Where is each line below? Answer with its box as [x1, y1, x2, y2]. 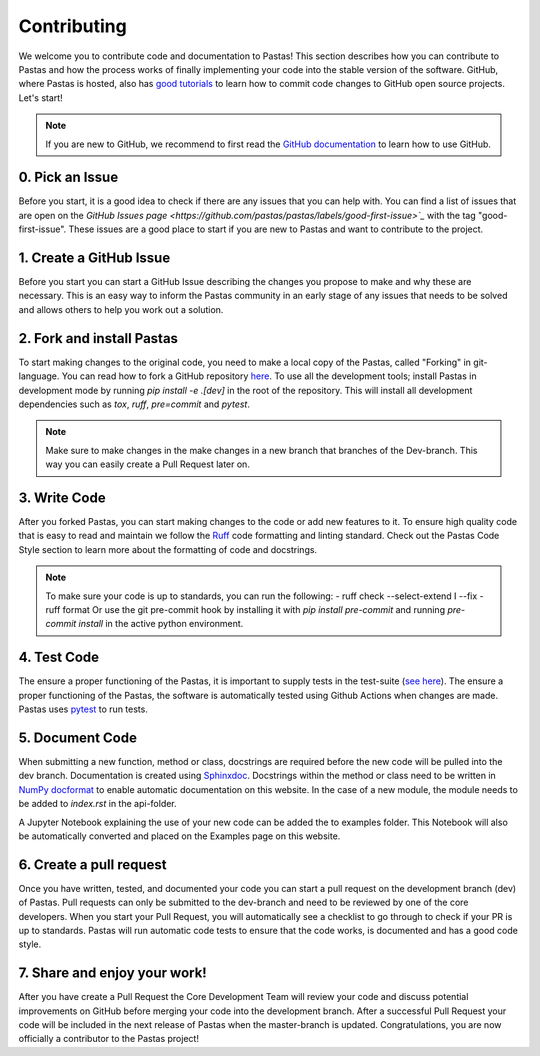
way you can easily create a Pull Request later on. [45, 458, 250, 470]
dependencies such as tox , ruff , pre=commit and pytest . [18, 398, 250, 410]
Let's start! [18, 91, 64, 104]
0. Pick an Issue [18, 169, 119, 186]
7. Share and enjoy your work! [18, 965, 207, 982]
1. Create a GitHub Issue [18, 250, 171, 266]
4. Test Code [18, 649, 100, 666]
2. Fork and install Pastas [18, 330, 179, 347]
